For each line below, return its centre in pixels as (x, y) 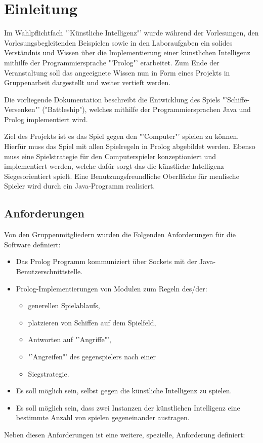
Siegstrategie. (49, 373)
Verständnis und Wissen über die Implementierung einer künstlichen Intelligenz (127, 52)
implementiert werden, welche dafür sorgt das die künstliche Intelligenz (114, 166)
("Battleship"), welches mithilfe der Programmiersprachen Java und (146, 109)
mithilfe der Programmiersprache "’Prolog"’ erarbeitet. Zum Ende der (112, 62)
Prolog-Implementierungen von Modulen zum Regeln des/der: (112, 288)
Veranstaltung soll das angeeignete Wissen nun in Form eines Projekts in (117, 72)
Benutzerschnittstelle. (49, 271)
